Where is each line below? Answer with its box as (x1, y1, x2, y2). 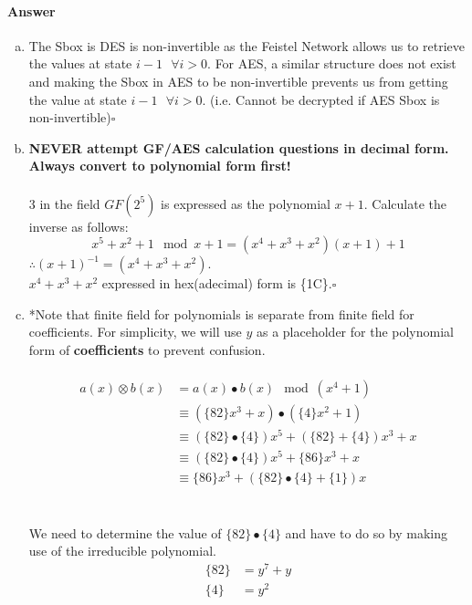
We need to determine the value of (28, 523, 222, 542)
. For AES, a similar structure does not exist (207, 54, 456, 73)
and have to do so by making (285, 523, 447, 542)
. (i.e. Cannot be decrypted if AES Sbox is (202, 89, 440, 109)
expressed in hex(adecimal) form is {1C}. (101, 274, 332, 293)
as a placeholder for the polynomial (256, 322, 454, 341)
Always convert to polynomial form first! (28, 156, 291, 175)
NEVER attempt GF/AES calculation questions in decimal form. (28, 138, 449, 157)
